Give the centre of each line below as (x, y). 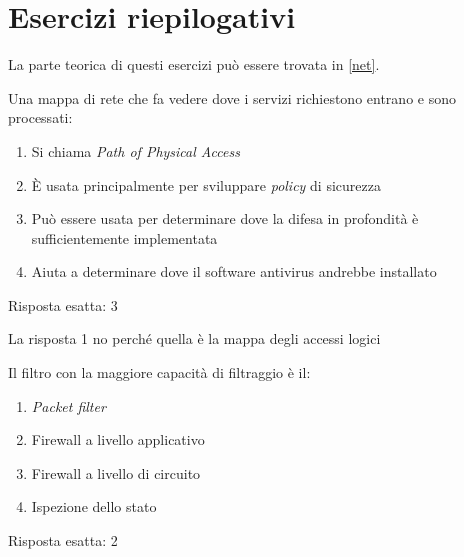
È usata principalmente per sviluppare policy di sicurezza (206, 184)
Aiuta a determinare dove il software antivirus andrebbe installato (234, 271)
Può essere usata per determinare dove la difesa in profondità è (225, 218)
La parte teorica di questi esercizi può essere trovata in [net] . (194, 64)
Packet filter (68, 405)
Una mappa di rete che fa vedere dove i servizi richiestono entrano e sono (232, 97)
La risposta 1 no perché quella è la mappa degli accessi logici (194, 338)
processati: (40, 117)
